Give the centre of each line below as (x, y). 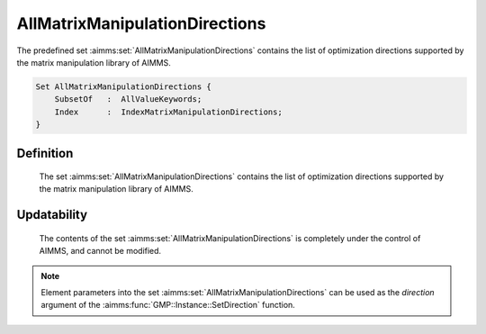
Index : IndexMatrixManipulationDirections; (168, 112)
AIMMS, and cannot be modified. (100, 251)
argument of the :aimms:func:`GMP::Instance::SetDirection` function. (168, 305)
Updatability (52, 215)
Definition (45, 153)
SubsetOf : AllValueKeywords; (128, 99)
